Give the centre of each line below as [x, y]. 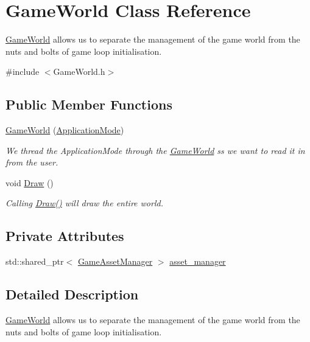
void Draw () [30, 182]
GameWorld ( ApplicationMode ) [65, 130]
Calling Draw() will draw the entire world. [84, 203]
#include [23, 72]
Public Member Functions [89, 104]
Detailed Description [72, 294]
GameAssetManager [115, 261]
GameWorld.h [79, 72]
